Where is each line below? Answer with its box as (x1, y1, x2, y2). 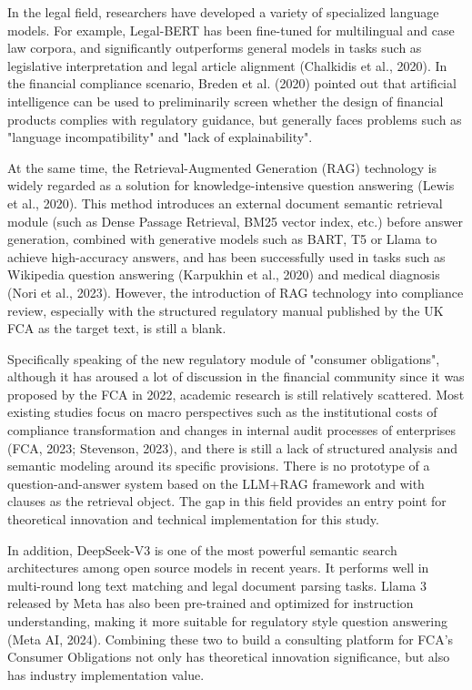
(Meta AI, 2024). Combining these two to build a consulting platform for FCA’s (7, 629, 454, 648)
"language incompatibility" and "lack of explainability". (7, 127, 313, 147)
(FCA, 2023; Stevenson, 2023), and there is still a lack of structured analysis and (7, 438, 458, 457)
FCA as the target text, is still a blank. (7, 319, 226, 338)
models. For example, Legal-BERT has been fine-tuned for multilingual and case (7, 20, 455, 39)
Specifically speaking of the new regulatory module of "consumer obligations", (7, 349, 440, 368)
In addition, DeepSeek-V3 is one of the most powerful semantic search (7, 540, 397, 559)
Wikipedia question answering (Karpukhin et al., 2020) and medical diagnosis (7, 265, 440, 284)
